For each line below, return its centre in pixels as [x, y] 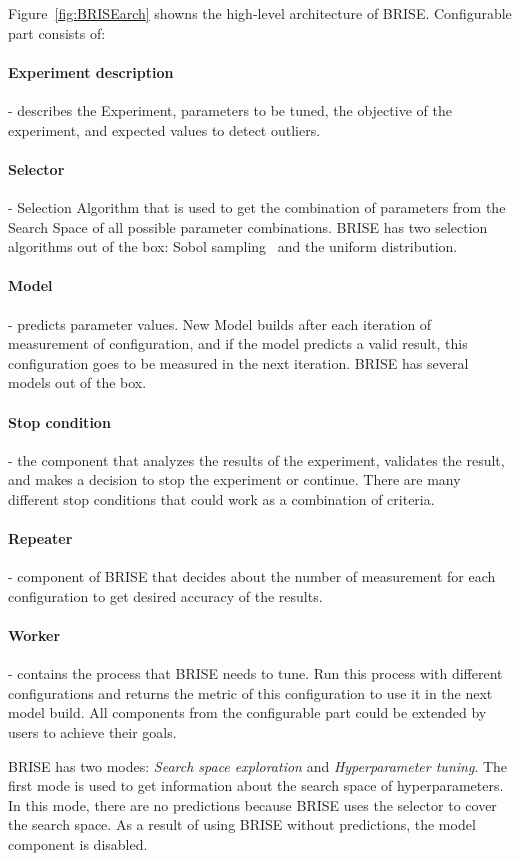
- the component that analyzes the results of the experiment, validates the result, [256, 459]
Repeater [40, 538]
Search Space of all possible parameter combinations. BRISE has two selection [248, 226]
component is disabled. [78, 844]
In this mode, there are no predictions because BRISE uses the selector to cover [252, 804]
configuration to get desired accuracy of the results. [165, 595]
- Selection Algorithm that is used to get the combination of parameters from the [257, 206]
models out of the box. [77, 382]
